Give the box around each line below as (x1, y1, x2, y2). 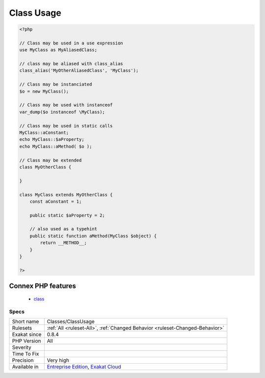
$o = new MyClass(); (19, 89, 69, 94)
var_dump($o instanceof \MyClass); (19, 109, 105, 115)
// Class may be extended (19, 157, 82, 163)
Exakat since (12, 331, 42, 338)
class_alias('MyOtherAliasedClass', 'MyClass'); (19, 68, 139, 73)
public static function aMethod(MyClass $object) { (29, 233, 157, 239)
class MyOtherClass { (19, 164, 72, 170)
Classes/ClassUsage (47, 318, 95, 325)
